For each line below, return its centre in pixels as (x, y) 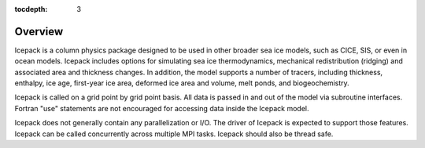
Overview (39, 31)
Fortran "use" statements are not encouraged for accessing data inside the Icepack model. (162, 108)
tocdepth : (31, 9)
